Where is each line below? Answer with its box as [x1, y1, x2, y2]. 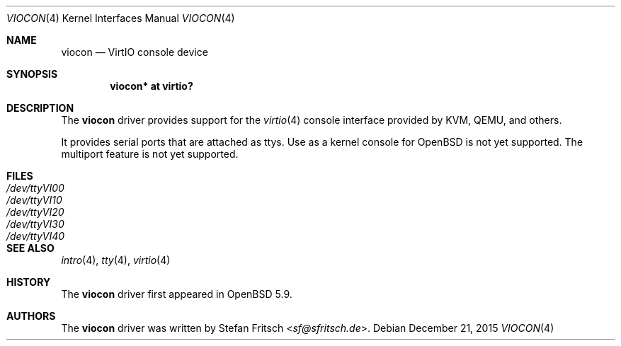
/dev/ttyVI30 [6, 218, 64, 230]
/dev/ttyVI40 [6, 230, 65, 242]
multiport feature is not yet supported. [61, 148, 239, 160]
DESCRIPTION [6, 102, 74, 114]
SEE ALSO [6, 242, 55, 254]
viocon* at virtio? [110, 80, 193, 92]
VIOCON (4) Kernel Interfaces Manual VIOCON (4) [6, 12, 235, 24]
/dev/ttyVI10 [6, 194, 62, 206]
